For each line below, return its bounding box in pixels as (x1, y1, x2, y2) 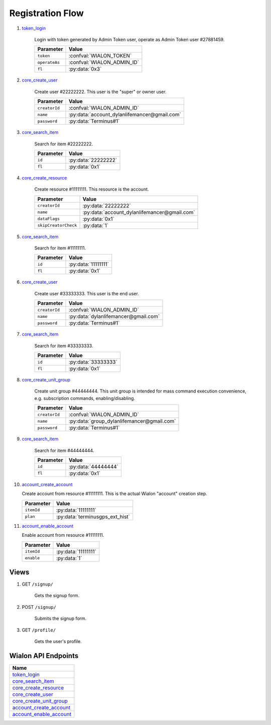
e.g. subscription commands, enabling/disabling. (34, 395, 135, 401)
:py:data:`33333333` (68, 359, 117, 366)
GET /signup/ (22, 581, 54, 587)
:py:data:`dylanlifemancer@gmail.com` (68, 313, 160, 320)
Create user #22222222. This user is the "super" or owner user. (34, 89, 167, 95)
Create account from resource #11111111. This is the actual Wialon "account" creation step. (22, 491, 208, 497)
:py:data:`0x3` (68, 65, 102, 72)
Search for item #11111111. (34, 245, 86, 251)
